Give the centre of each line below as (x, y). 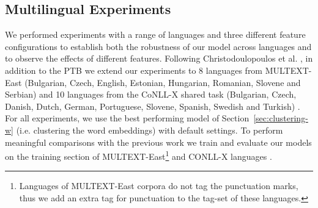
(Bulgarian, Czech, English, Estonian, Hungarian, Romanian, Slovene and (163, 82)
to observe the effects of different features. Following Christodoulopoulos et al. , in (159, 58)
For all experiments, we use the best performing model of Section (127, 118)
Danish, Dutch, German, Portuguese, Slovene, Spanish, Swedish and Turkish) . (153, 106)
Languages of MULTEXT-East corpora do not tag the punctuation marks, (159, 186)
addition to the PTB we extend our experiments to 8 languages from (134, 70)
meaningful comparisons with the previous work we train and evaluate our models (158, 142)
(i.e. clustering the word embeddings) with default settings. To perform (150, 130)
